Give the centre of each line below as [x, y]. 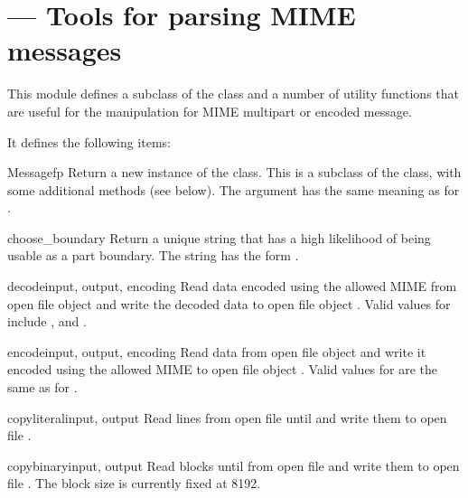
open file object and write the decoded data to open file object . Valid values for [229, 303]
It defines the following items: [89, 141]
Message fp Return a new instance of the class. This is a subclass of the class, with [234, 172]
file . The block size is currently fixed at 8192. [134, 483]
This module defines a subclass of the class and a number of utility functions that [233, 94]
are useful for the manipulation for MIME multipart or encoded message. [210, 111]
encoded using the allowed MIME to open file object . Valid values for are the [223, 369]
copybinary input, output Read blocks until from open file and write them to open [234, 465]
